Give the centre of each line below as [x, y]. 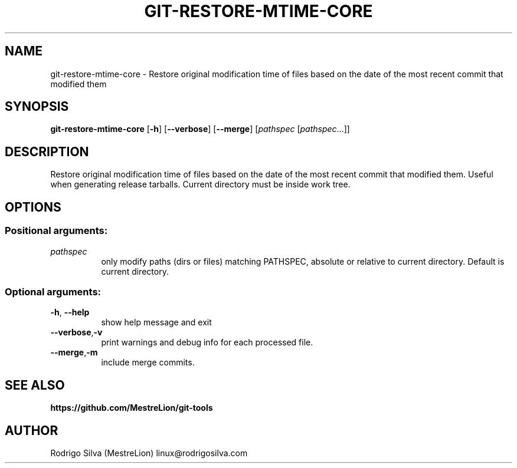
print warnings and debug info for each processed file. [207, 342]
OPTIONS [33, 207]
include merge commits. [148, 362]
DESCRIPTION [47, 151]
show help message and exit [156, 322]
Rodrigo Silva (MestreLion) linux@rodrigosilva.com [149, 453]
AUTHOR [32, 430]
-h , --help [70, 312]
